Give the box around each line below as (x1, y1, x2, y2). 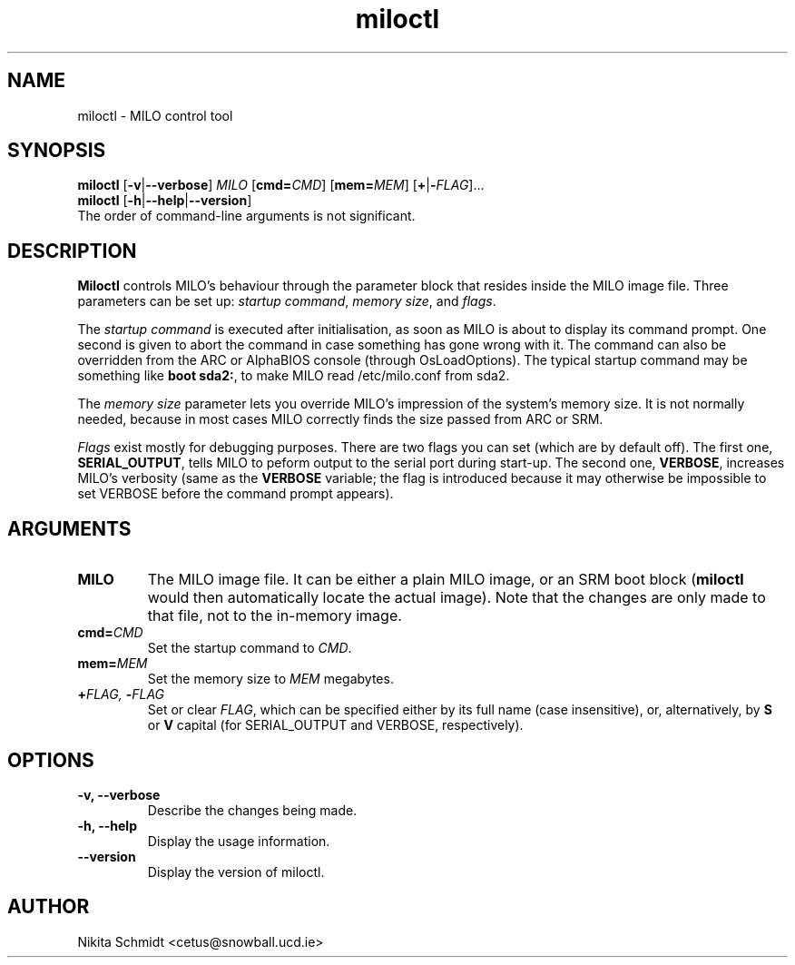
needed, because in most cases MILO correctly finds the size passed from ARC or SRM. (77, 411, 604, 428)
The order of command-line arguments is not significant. (77, 208, 416, 224)
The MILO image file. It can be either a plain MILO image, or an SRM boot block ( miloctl (147, 570, 744, 589)
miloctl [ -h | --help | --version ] (77, 192, 252, 209)
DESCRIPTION (7, 239, 137, 262)
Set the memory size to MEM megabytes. (147, 671, 394, 687)
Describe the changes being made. (147, 802, 358, 818)
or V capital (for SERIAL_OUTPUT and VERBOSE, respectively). (147, 717, 524, 734)
